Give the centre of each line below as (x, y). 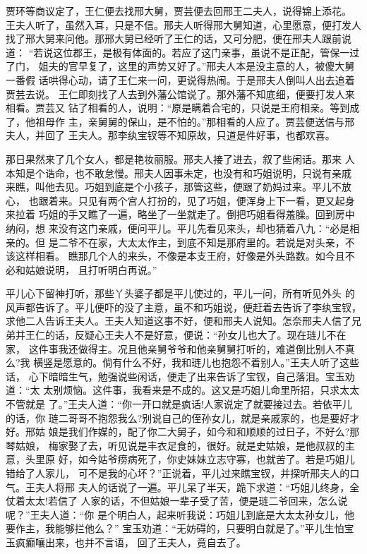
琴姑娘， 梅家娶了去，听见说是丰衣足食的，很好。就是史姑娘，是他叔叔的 (175, 445)
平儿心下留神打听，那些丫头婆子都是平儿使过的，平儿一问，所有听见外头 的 (180, 293)
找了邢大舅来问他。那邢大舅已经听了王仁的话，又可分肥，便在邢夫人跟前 (174, 38)
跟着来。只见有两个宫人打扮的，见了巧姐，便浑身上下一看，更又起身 (197, 200)
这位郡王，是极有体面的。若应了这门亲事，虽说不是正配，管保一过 (206, 52)
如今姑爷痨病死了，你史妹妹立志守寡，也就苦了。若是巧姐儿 (216, 459)
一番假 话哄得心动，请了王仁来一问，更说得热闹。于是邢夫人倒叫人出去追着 (180, 79)
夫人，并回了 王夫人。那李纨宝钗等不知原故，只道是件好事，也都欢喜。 (170, 135)
